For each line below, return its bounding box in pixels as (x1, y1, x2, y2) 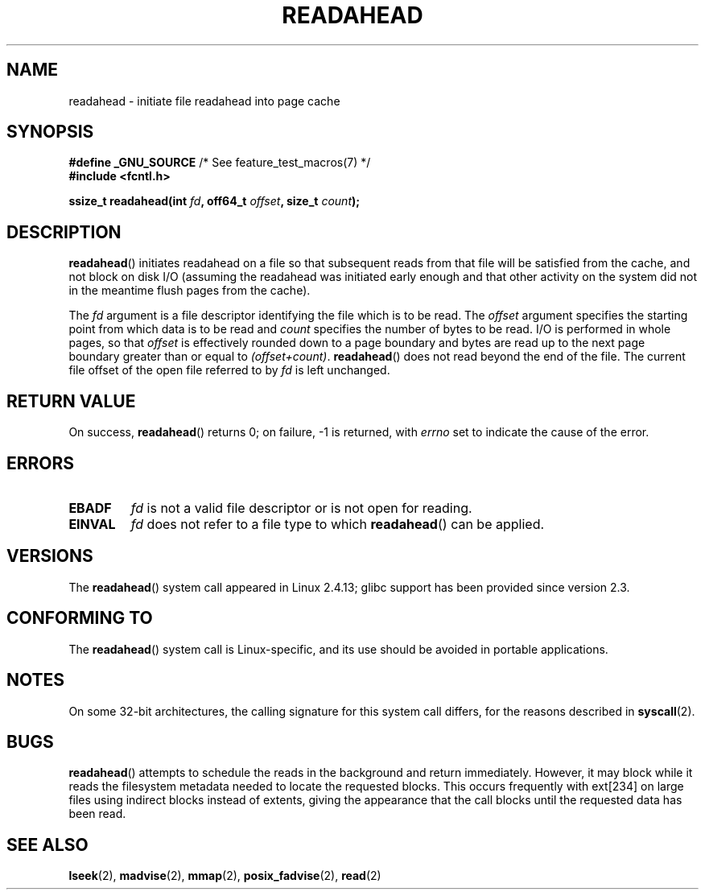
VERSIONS (6, 546, 93, 567)
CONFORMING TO (6, 608, 153, 629)
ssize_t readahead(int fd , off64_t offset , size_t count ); (68, 194, 361, 209)
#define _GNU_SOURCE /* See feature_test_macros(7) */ (68, 155, 371, 170)
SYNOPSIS (6, 122, 94, 142)
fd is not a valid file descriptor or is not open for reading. (130, 499, 472, 516)
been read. (68, 807, 126, 821)
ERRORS (6, 452, 75, 473)
